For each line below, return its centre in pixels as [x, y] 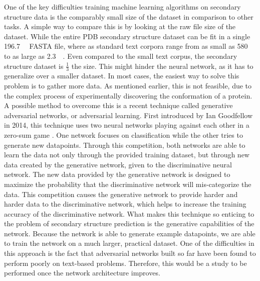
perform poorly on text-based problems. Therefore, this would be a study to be [125, 263]
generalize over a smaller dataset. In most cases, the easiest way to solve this [122, 76]
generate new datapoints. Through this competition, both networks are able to [125, 145]
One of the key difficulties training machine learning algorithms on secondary [122, 7]
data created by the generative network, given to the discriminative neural [118, 164]
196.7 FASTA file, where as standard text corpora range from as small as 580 [126, 46]
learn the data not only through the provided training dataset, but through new [127, 155]
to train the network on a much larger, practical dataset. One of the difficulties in [129, 243]
